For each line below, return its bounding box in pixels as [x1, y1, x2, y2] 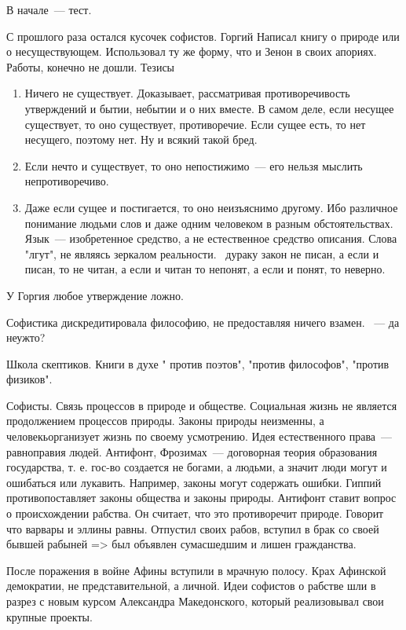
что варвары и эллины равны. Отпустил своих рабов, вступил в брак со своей [6, 520, 379, 537]
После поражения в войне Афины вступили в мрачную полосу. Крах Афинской [6, 562, 386, 578]
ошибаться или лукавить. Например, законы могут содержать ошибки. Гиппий [6, 474, 382, 490]
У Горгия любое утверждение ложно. [6, 287, 184, 303]
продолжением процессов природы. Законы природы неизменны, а [6, 412, 324, 429]
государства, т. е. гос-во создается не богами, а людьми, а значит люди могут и [6, 459, 387, 475]
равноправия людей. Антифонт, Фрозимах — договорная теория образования [6, 443, 378, 460]
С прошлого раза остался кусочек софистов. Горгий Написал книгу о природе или [6, 27, 400, 44]
